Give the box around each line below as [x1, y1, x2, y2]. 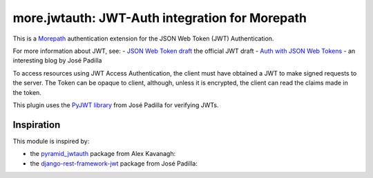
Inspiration [12, 119, 61, 131]
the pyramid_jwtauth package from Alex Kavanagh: [30, 150, 176, 158]
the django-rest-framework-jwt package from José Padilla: [30, 159, 198, 168]
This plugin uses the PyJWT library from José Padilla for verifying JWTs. [12, 100, 219, 109]
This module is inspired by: [12, 137, 90, 145]
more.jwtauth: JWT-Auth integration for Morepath [12, 10, 307, 25]
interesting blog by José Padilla [12, 56, 102, 65]
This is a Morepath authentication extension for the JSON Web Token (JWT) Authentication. [12, 34, 274, 43]
